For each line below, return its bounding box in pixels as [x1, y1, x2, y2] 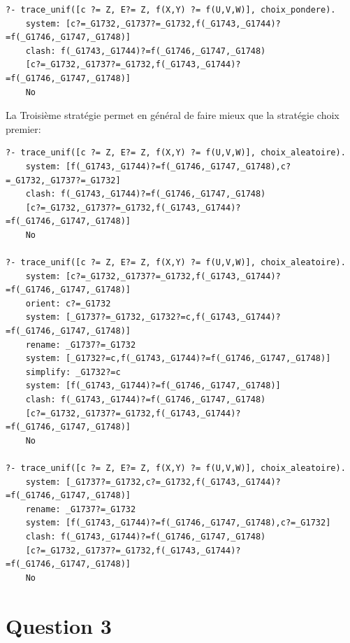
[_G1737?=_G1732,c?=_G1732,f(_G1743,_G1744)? [65, 476, 281, 487]
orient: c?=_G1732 [25, 298, 111, 309]
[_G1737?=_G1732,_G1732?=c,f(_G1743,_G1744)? [65, 312, 281, 323]
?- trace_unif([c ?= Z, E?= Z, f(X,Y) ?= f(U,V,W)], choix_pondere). [6, 5, 336, 15]
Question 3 [6, 611, 112, 640]
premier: [6, 121, 41, 136]
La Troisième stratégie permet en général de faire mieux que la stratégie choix [6, 108, 340, 122]
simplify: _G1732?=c [25, 367, 121, 377]
